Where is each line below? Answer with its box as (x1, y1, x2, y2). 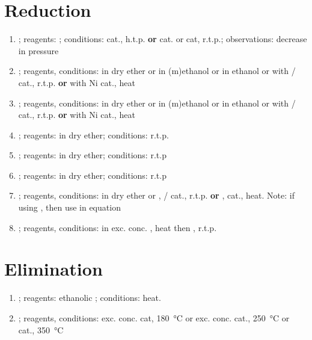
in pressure (18, 44, 59, 57)
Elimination (4, 256, 103, 281)
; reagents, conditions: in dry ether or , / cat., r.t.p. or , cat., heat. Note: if (18, 189, 295, 202)
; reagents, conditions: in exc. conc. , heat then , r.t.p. (18, 221, 217, 233)
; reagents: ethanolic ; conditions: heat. (18, 291, 161, 304)
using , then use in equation (18, 201, 121, 214)
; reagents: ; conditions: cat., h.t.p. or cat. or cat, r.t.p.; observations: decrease (18, 32, 307, 45)
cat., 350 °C (18, 323, 64, 336)
